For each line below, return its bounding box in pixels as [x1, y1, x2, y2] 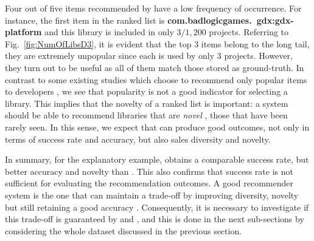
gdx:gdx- [256, 13, 294, 26]
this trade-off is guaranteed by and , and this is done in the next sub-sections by [5, 212, 304, 225]
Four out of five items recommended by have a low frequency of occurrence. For [5, 2, 302, 14]
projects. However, [224, 49, 293, 62]
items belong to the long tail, [201, 37, 310, 50]
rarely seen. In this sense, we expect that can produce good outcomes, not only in [5, 120, 310, 133]
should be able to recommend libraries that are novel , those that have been [5, 109, 288, 121]
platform [5, 25, 42, 38]
